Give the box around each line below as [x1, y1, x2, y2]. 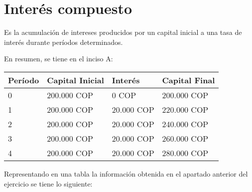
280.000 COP [162, 147, 209, 159]
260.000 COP [162, 132, 209, 144]
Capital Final [162, 74, 215, 86]
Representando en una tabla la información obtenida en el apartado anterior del [4, 168, 248, 179]
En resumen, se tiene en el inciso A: [4, 53, 113, 64]
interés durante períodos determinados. [4, 36, 123, 47]
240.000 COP [162, 118, 209, 130]
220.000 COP [162, 103, 209, 115]
